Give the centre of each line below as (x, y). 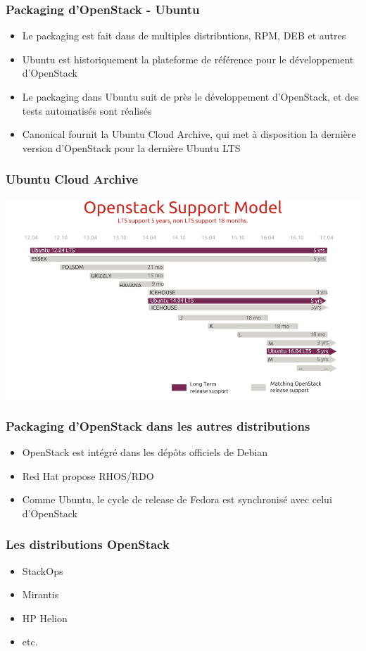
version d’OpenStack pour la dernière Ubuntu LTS (131, 147)
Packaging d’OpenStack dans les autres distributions (158, 425)
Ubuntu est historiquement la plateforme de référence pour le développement (188, 59)
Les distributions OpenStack (88, 544)
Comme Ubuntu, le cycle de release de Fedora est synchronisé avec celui (177, 499)
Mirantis (40, 594)
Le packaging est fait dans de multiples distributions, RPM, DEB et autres (184, 36)
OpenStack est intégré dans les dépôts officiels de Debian (145, 451)
